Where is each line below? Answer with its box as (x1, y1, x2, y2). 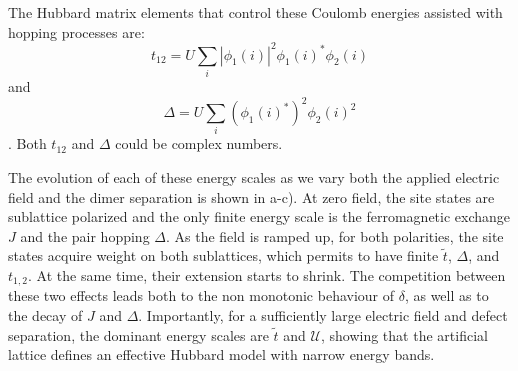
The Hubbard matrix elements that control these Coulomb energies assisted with (8, 2, 503, 22)
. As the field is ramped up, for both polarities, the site (165, 225, 504, 246)
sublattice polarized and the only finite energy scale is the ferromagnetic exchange (8, 206, 511, 227)
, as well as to (404, 285, 489, 306)
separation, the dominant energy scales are (8, 324, 269, 345)
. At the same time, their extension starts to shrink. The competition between (28, 265, 506, 285)
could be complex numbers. (115, 133, 283, 154)
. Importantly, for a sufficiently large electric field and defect (138, 305, 508, 326)
